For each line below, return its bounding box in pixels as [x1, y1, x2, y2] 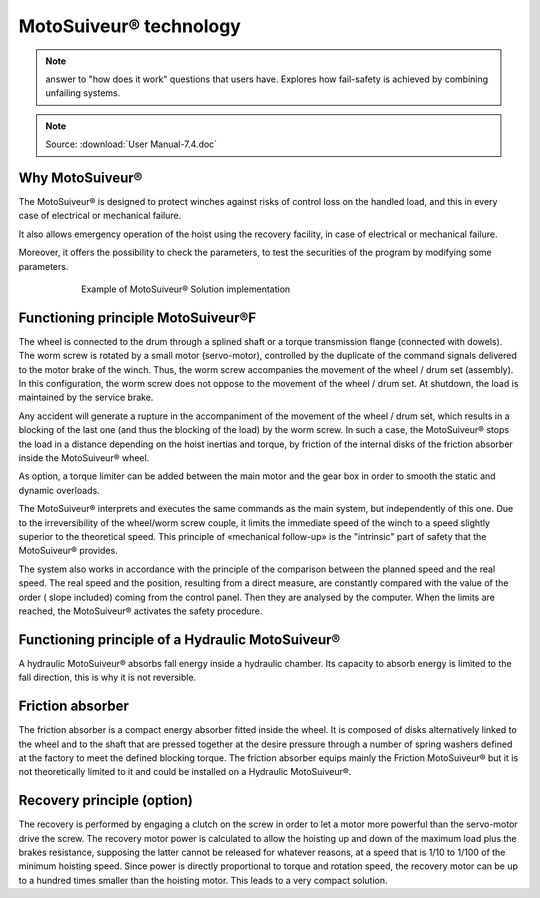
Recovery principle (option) [18, 792, 194, 809]
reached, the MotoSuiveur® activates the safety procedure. [18, 605, 263, 617]
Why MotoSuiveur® [18, 169, 143, 186]
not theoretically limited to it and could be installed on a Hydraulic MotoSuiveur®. [18, 766, 352, 778]
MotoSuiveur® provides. [18, 545, 119, 557]
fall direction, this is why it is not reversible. [18, 671, 197, 684]
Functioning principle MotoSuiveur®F [18, 309, 257, 326]
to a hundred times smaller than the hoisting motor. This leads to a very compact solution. [18, 874, 389, 886]
